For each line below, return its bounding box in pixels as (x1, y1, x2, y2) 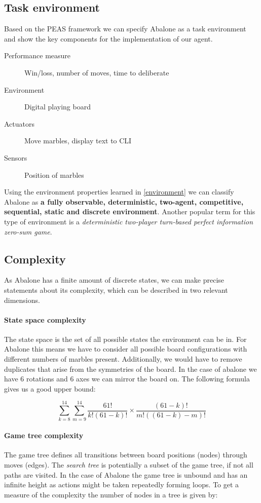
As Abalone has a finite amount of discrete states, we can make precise (4, 275, 225, 285)
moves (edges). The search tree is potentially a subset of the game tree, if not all (4, 459, 253, 470)
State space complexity (4, 314, 86, 325)
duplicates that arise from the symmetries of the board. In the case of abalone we (4, 363, 257, 374)
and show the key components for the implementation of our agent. (4, 33, 213, 44)
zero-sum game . (4, 226, 52, 237)
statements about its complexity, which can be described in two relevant (4, 284, 228, 295)
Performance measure (4, 50, 71, 61)
